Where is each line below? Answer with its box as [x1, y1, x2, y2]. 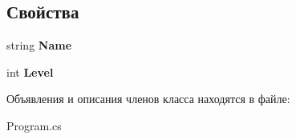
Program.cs [6, 117, 62, 133]
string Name [6, 37, 72, 54]
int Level [6, 63, 54, 80]
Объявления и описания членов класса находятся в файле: [6, 90, 290, 107]
